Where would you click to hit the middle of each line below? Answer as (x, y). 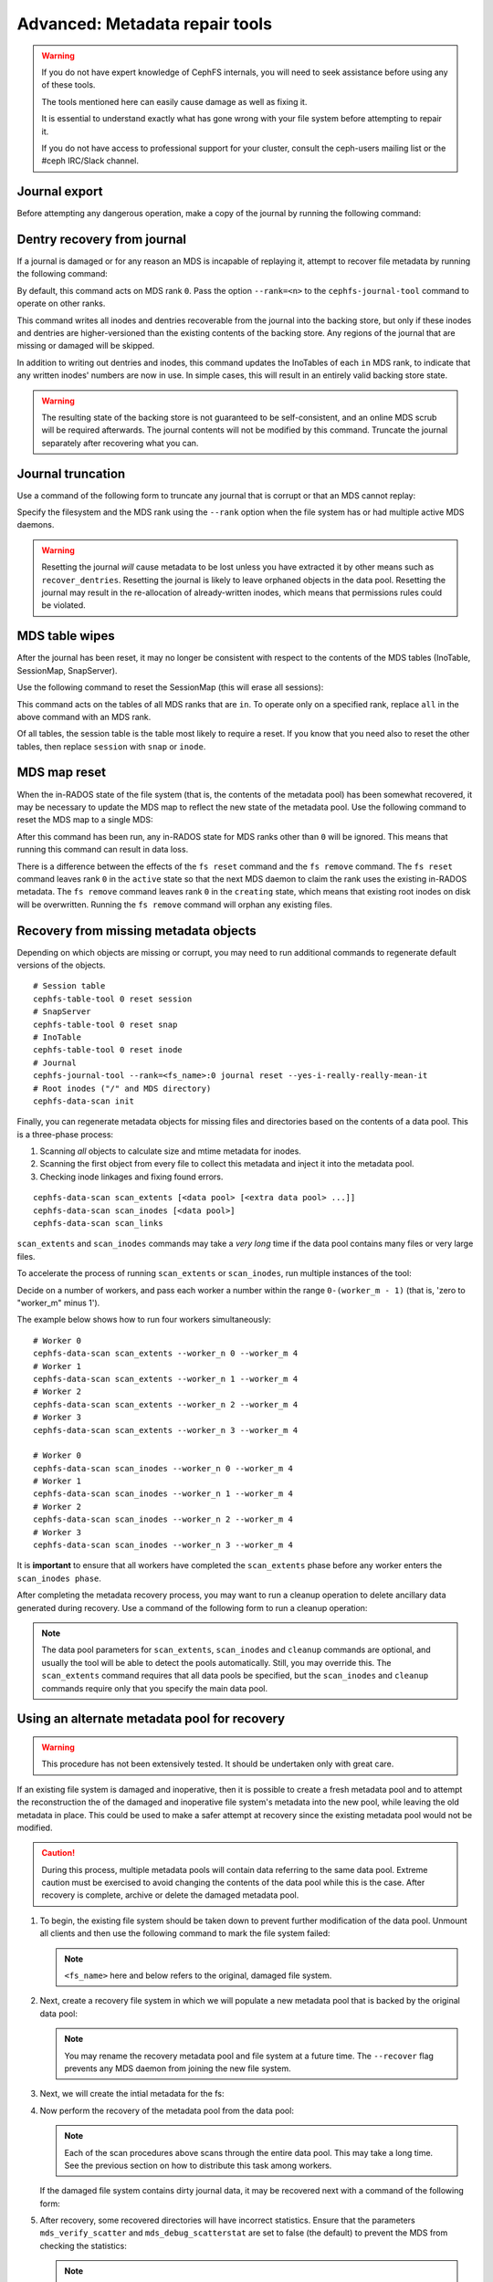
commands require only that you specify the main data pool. (155, 1688)
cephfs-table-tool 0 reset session (113, 999)
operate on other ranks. (61, 304)
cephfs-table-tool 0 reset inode (108, 1050)
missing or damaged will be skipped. (86, 346)
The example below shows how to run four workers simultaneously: (144, 1320)
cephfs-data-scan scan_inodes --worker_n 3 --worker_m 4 (163, 1545)
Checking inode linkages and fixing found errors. (131, 1177)
